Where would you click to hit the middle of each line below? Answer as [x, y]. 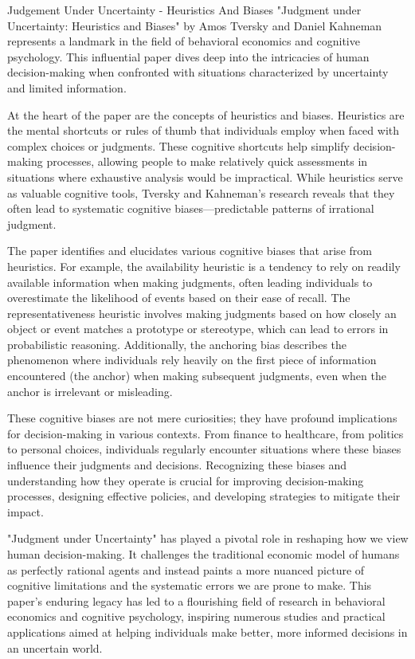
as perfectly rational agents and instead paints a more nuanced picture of [186, 569]
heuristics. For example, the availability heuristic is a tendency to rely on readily [204, 266]
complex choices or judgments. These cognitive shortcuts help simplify [178, 145]
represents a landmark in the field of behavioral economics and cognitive [184, 41]
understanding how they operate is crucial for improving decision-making [186, 480]
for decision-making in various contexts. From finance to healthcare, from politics [206, 433]
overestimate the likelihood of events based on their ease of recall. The [179, 298]
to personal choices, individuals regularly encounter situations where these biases [204, 449]
